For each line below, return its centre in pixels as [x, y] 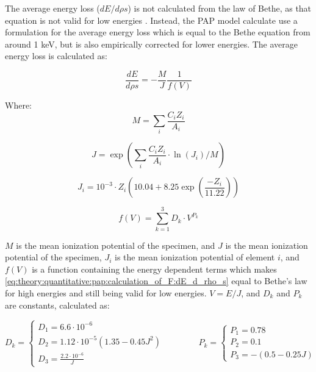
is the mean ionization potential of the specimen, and [116, 245]
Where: [18, 105]
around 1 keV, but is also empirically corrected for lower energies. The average [152, 44]
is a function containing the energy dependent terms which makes [154, 269]
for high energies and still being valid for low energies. [106, 292]
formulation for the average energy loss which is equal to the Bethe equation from [158, 32]
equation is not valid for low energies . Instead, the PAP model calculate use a [151, 20]
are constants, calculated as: [57, 305]
